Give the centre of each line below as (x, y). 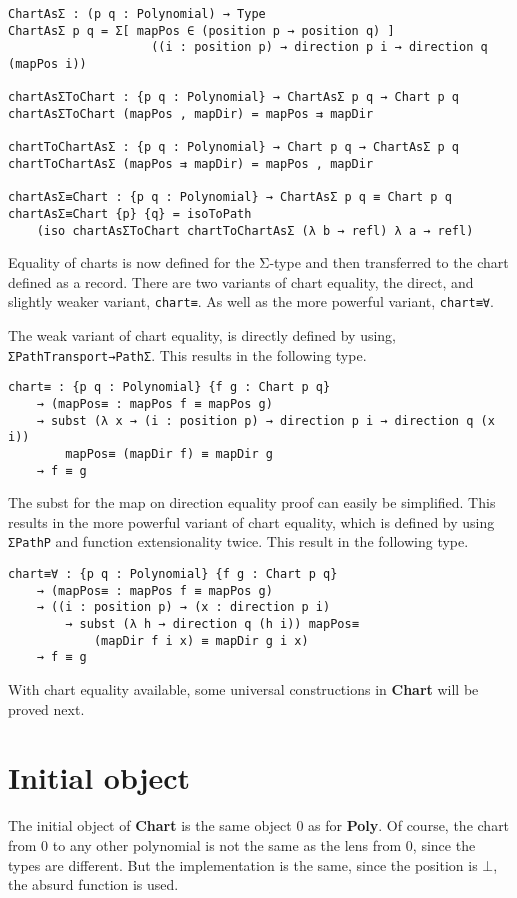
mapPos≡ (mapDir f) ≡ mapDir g (169, 453)
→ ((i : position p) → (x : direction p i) (183, 607)
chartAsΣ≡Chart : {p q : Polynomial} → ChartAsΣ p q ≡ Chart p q (230, 197)
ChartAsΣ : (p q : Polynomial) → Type (137, 14)
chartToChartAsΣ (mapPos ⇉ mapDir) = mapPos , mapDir (191, 163)
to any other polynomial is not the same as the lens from (227, 844)
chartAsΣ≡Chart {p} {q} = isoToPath (130, 213)
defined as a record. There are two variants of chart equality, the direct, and (241, 281)
